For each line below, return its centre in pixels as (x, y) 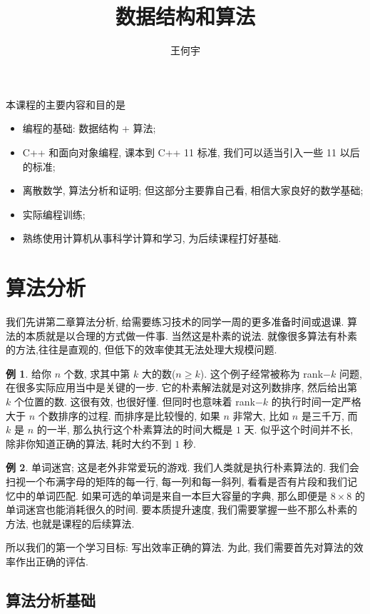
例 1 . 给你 (29, 373)
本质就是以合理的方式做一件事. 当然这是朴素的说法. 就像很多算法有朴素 (191, 335)
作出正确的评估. (52, 561)
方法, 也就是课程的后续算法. (70, 523)
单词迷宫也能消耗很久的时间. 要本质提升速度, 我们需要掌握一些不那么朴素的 (182, 509)
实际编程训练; (54, 214)
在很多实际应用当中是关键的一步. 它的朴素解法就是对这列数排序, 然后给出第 (182, 387)
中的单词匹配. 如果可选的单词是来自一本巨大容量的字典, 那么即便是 (171, 495)
